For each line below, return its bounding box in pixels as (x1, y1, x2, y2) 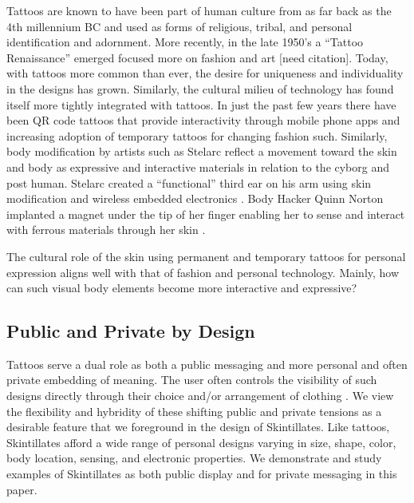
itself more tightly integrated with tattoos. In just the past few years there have (6, 96, 396, 113)
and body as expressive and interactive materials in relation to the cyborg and (6, 158, 390, 175)
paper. (6, 481, 37, 497)
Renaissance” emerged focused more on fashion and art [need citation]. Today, (6, 49, 388, 65)
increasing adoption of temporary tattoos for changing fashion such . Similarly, (6, 127, 388, 144)
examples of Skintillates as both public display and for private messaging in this (6, 465, 397, 482)
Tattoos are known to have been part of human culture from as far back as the (6, 2, 392, 18)
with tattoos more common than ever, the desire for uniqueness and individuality (6, 65, 404, 81)
